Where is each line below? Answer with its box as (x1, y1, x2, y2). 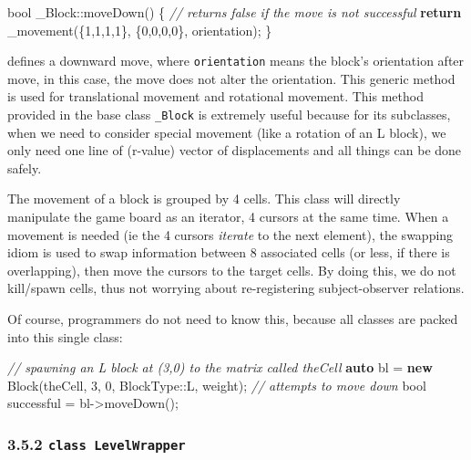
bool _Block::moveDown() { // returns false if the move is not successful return (7, 3, 462, 21)
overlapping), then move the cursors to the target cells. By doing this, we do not (7, 260, 456, 279)
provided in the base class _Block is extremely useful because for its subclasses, (7, 105, 451, 124)
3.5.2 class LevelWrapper (7, 432, 186, 455)
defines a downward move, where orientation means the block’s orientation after (7, 51, 465, 70)
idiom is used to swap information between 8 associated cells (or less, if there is (7, 243, 450, 262)
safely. (7, 158, 42, 177)
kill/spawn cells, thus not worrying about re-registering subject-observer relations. (7, 278, 465, 298)
